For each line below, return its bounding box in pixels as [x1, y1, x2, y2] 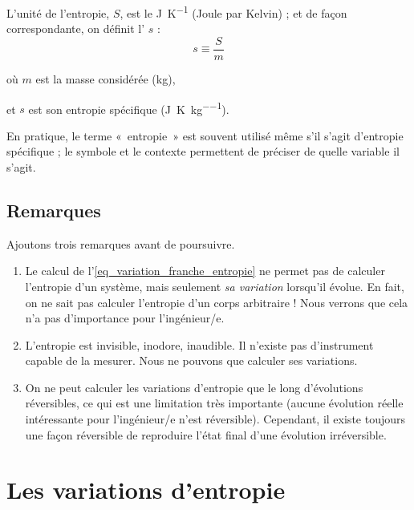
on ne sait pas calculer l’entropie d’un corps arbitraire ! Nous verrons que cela [25, 293, 408, 310]
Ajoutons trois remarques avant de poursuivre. [6, 235, 235, 252]
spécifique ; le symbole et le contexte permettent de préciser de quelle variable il [6, 143, 400, 160]
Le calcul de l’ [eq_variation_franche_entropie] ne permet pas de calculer [25, 262, 385, 279]
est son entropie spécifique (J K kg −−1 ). [28, 98, 229, 117]
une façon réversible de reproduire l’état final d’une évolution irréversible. [25, 426, 387, 443]
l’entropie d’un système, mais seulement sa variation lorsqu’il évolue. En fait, [25, 277, 404, 294]
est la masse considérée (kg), [35, 70, 176, 87]
